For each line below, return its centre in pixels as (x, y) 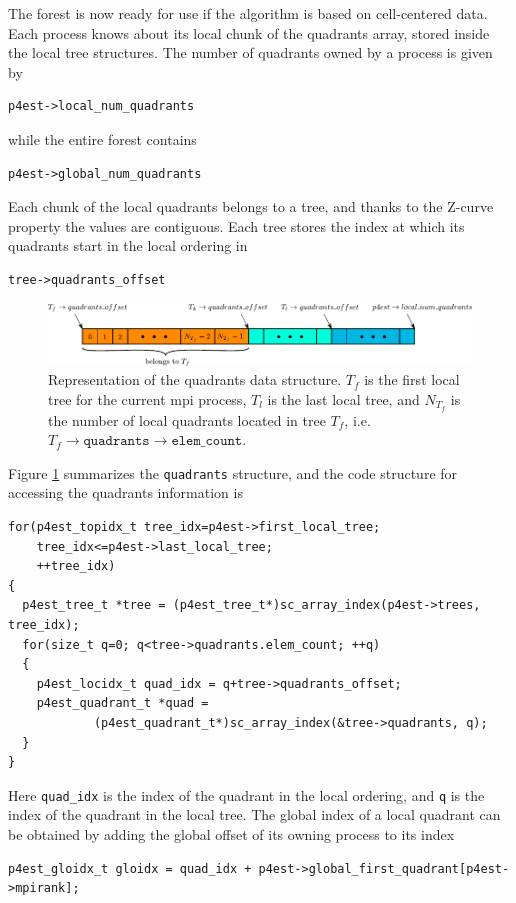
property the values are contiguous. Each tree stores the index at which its (236, 225)
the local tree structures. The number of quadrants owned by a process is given (250, 52)
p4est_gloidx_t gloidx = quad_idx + (130, 868)
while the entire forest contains (102, 138)
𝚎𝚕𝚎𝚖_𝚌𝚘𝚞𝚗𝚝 (207, 441)
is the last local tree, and (343, 398)
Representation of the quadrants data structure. (195, 379)
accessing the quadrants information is (125, 492)
